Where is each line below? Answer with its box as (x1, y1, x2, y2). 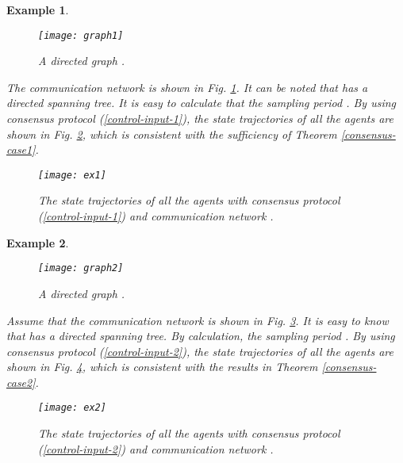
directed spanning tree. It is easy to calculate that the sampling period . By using (6, 94, 397, 111)
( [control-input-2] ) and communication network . (38, 440, 274, 457)
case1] (6, 141, 36, 158)
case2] (6, 373, 36, 390)
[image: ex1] (38, 169, 106, 181)
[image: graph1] (38, 29, 124, 41)
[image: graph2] (38, 262, 124, 274)
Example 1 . (6, 2, 69, 17)
